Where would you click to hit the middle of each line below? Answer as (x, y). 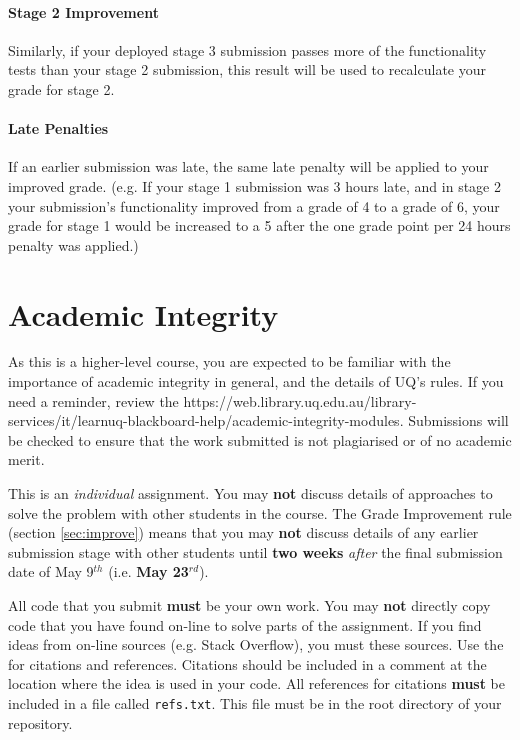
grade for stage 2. (61, 88)
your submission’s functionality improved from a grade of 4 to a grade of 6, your (254, 205)
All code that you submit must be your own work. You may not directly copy (249, 605)
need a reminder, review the (93, 400)
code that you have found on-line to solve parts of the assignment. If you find (245, 624)
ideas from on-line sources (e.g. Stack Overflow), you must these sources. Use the (256, 644)
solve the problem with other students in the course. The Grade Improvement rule (260, 512)
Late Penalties (58, 128)
